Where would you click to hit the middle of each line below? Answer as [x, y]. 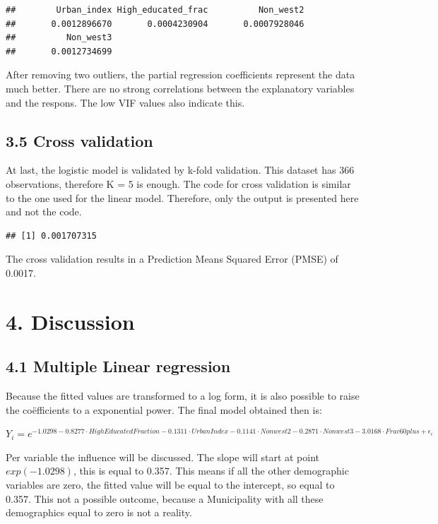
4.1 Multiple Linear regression [118, 366]
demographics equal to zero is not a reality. [99, 512]
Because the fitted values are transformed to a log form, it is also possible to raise [183, 396]
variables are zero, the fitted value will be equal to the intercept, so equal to [170, 485]
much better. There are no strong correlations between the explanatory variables [180, 88]
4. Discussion [70, 321]
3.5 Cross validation [79, 140]
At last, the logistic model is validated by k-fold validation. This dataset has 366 [180, 170]
